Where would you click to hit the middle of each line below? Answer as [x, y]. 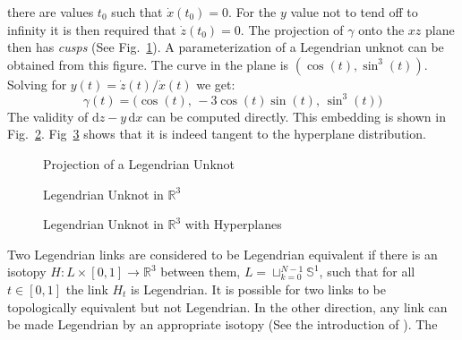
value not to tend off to [354, 12]
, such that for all [367, 272]
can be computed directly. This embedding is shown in [296, 116]
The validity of [48, 116]
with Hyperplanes [233, 224]
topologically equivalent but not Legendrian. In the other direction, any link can [227, 306]
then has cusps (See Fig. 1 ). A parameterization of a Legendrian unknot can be [226, 47]
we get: [216, 84]
